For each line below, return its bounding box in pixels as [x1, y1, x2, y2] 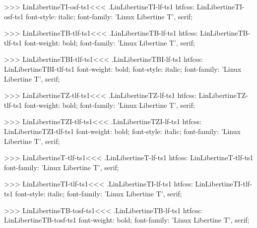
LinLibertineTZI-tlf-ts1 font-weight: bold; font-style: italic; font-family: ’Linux [4, 126, 241, 136]
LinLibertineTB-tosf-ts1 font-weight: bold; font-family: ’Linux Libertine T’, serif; [4, 215, 250, 225]
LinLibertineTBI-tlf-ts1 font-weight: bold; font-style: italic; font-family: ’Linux [4, 63, 242, 74]
